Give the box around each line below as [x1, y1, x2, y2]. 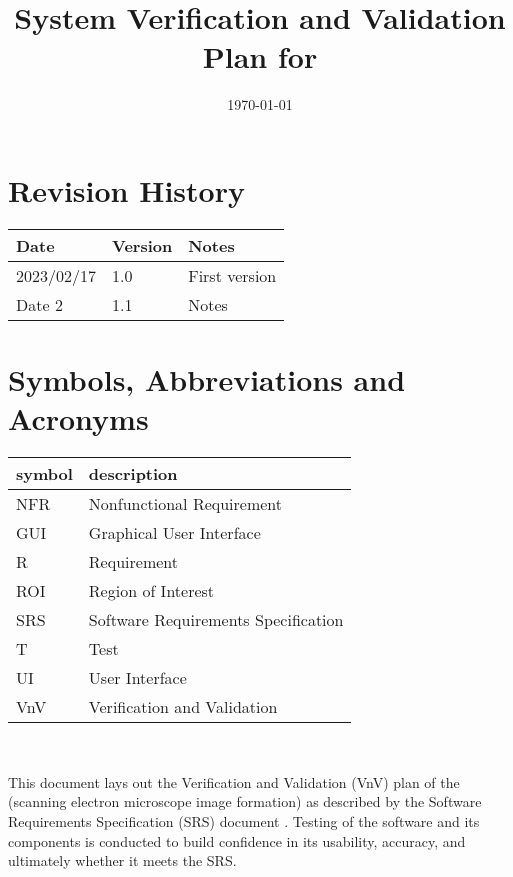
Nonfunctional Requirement [88, 492, 283, 516]
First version [188, 263, 277, 287]
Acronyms [8, 398, 149, 439]
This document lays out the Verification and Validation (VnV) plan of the [8, 771, 460, 792]
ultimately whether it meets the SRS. [8, 850, 237, 871]
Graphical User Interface [88, 521, 261, 545]
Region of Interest [88, 579, 215, 603]
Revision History [8, 169, 245, 210]
